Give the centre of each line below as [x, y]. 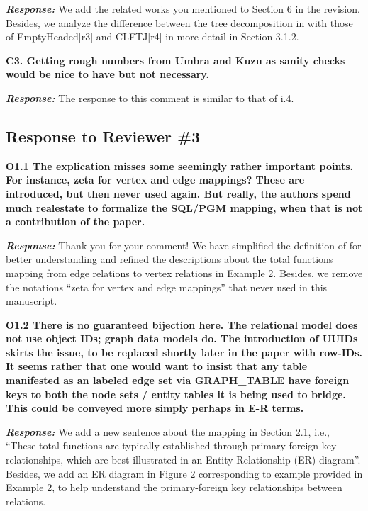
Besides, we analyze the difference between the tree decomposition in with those [179, 22]
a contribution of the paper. [76, 221]
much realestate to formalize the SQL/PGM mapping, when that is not [184, 207]
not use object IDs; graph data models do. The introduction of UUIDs [182, 338]
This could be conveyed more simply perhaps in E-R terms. [155, 408]
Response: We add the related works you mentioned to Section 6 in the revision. [183, 9]
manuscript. [32, 301]
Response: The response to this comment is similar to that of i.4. [150, 97]
